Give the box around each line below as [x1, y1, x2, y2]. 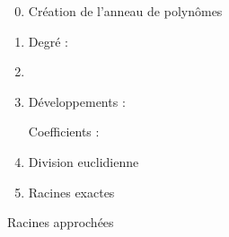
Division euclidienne [28, 152, 139, 171]
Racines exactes [28, 182, 115, 201]
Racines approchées [7, 213, 114, 232]
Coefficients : [28, 122, 100, 141]
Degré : [28, 31, 68, 50]
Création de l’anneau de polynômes [28, 2, 223, 20]
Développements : [28, 92, 126, 110]
